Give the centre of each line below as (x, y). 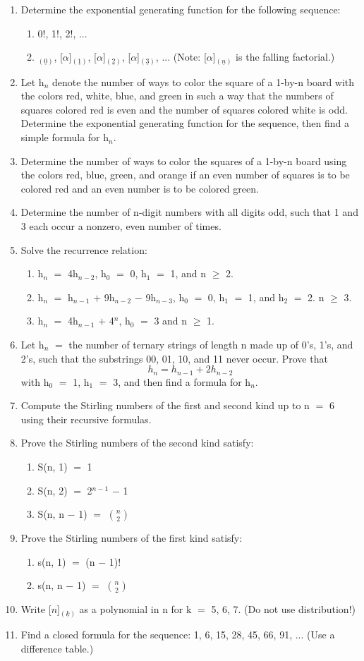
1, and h (266, 297)
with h (35, 381)
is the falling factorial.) (285, 57)
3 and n (171, 321)
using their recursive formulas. (86, 419)
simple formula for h (65, 137)
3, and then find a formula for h (182, 381)
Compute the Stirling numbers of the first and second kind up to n (165, 405)
